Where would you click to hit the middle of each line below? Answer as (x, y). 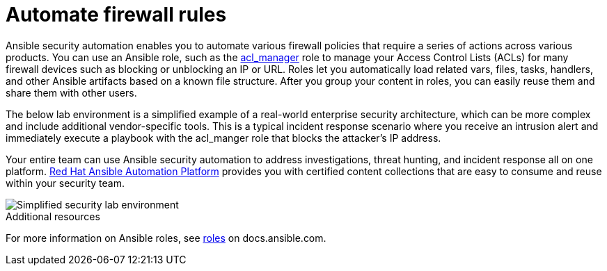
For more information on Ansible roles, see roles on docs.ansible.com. (166, 238)
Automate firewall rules (116, 15)
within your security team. (65, 183)
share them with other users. (71, 92)
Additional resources (53, 216)
